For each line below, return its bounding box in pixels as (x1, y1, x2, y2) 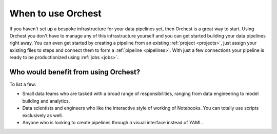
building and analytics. (22, 98, 70, 104)
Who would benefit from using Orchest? (9, 67, 141, 76)
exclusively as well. (22, 112, 64, 118)
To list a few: (9, 81, 36, 87)
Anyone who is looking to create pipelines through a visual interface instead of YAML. (22, 119, 204, 125)
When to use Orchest (9, 8, 102, 19)
